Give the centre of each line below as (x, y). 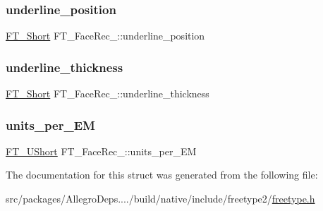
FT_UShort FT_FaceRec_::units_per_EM (101, 151)
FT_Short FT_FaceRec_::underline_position (105, 36)
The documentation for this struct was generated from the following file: (162, 175)
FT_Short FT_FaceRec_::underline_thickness (108, 94)
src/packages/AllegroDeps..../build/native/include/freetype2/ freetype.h (160, 199)
